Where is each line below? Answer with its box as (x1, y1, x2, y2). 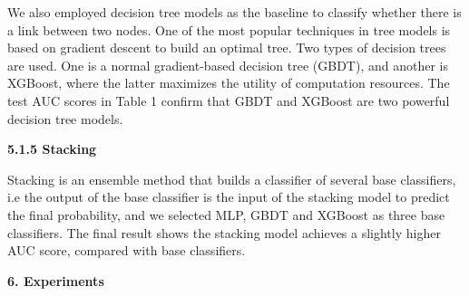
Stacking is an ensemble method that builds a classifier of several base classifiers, (7, 169, 456, 188)
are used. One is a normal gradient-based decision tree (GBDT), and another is (7, 55, 448, 74)
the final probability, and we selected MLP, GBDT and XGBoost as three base (7, 205, 445, 224)
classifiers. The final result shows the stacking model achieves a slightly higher (7, 223, 441, 242)
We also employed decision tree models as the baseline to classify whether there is (7, 3, 462, 21)
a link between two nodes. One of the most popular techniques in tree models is (7, 20, 451, 39)
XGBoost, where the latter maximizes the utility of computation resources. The (7, 73, 450, 92)
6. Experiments (7, 271, 104, 290)
